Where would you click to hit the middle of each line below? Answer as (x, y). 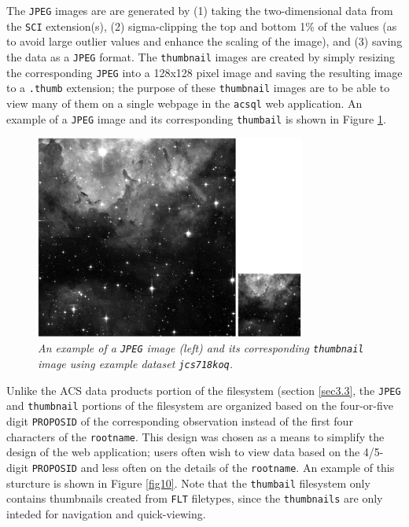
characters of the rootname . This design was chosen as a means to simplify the (195, 436)
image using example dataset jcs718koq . (136, 364)
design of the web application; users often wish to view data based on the (183, 452)
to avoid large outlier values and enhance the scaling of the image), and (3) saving (204, 41)
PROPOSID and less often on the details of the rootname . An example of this (213, 467)
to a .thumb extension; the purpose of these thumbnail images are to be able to (198, 88)
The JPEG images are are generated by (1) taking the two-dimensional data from (200, 10)
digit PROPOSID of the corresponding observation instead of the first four (180, 421)
